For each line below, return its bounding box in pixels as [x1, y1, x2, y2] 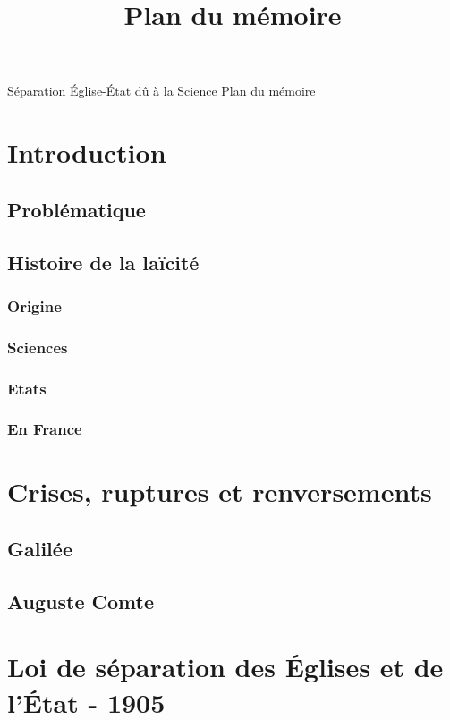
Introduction [7, 134, 166, 171]
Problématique [7, 195, 146, 223]
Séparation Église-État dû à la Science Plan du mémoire [7, 81, 316, 100]
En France [7, 418, 82, 440]
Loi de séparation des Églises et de [7, 648, 444, 685]
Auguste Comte [7, 587, 154, 614]
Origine [7, 294, 62, 317]
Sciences [7, 335, 68, 358]
